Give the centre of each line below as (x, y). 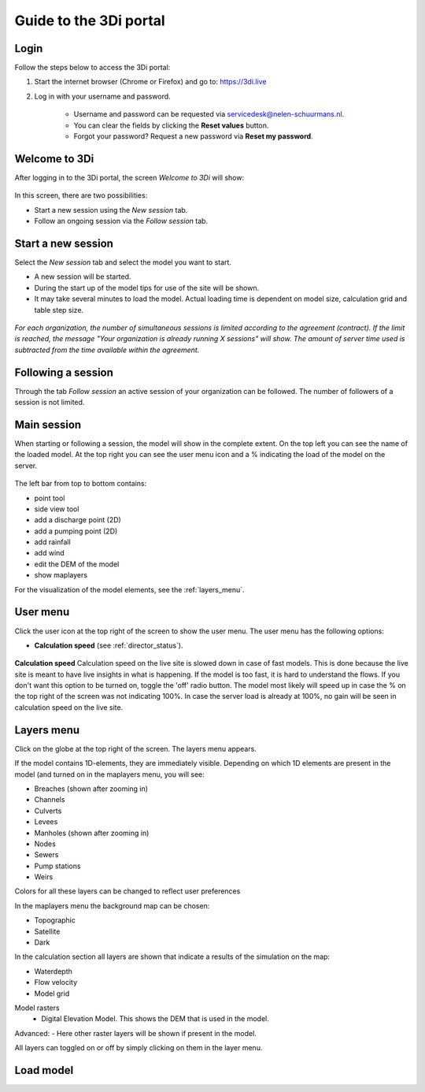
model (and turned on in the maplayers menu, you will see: (109, 774)
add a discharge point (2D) (78, 520)
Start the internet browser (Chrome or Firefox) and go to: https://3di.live (150, 82)
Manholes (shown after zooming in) (92, 833)
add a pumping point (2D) (76, 531)
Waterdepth (53, 971)
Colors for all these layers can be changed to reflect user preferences (128, 891)
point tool (50, 498)
